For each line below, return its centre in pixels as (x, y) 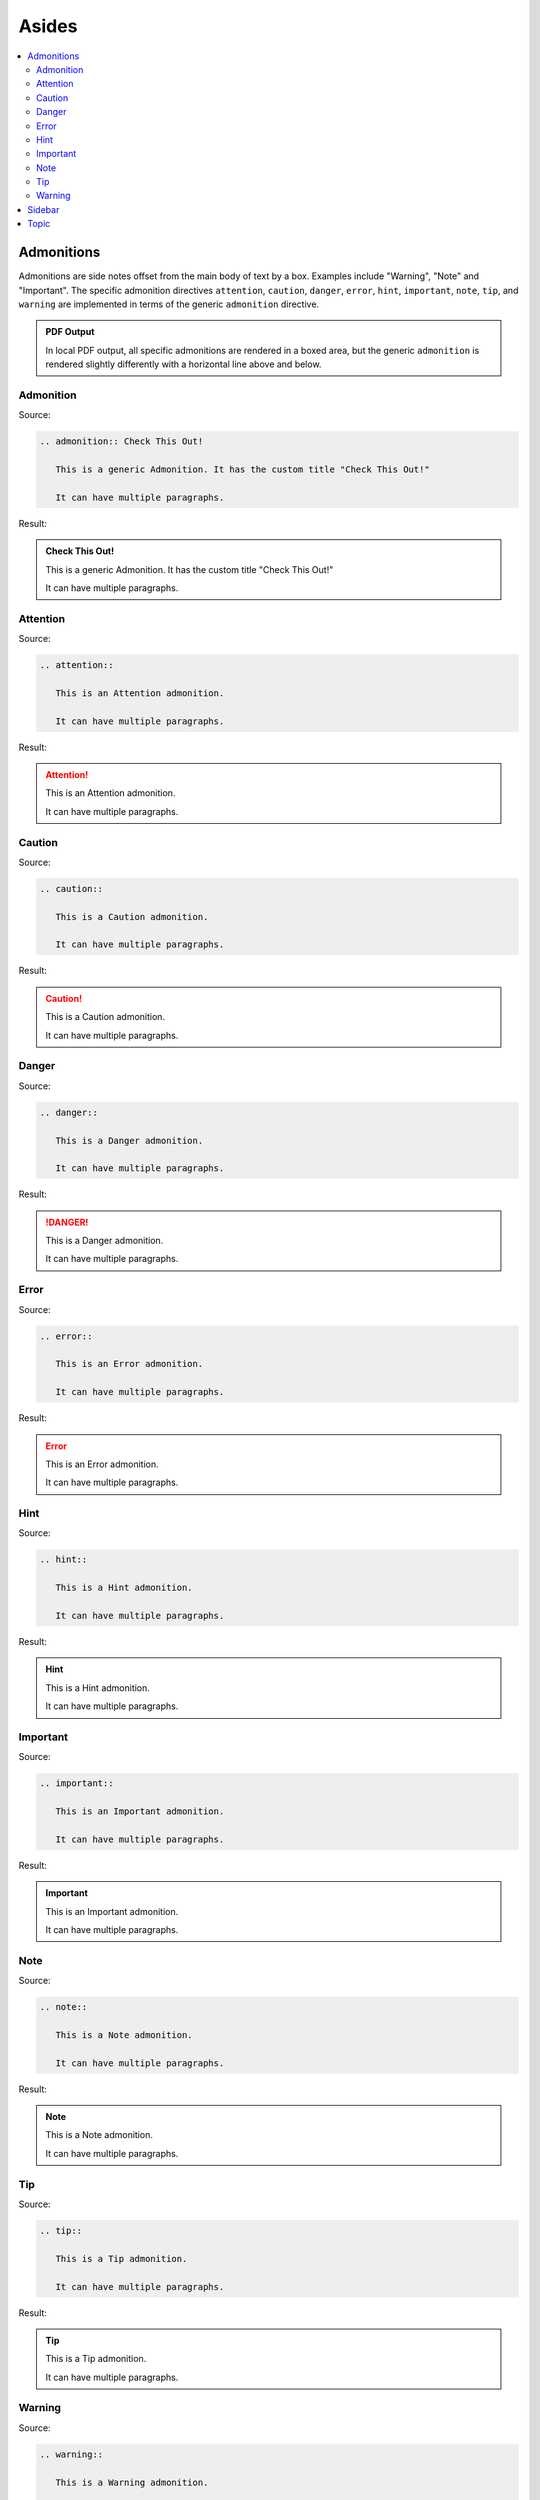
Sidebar (43, 209)
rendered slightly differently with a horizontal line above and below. (183, 364)
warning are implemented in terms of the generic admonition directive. (169, 304)
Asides (48, 26)
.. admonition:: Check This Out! (121, 441)
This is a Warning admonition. (132, 2482)
